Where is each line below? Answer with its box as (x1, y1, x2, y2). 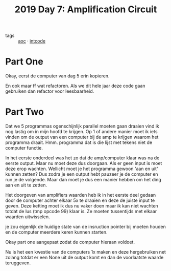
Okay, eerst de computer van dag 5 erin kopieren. (5, 73, 110, 79)
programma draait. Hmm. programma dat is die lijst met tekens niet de (5, 139, 153, 145)
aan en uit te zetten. (5, 182, 47, 188)
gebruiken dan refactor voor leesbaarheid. (5, 88, 94, 94)
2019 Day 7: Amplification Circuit (14, 4, 157, 15)
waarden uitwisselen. (5, 214, 50, 220)
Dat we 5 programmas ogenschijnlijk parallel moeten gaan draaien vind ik (5, 123, 159, 129)
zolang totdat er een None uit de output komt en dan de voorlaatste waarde (5, 255, 164, 261)
